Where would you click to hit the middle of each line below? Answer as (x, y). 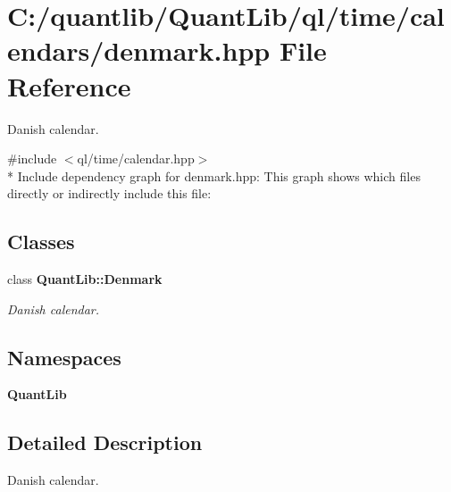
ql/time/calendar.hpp (136, 158)
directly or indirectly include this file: (109, 193)
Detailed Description (105, 442)
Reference (69, 85)
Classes (41, 242)
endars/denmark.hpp (139, 50)
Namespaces (64, 357)
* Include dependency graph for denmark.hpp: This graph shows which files (214, 175)
